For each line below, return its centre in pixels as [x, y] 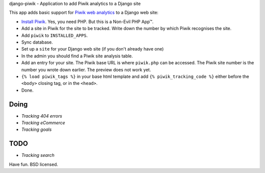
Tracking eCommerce [43, 123]
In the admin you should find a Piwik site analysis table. [77, 56]
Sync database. [37, 42]
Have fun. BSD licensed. [34, 164]
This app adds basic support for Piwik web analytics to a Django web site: [84, 13]
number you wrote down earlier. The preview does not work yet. [86, 70]
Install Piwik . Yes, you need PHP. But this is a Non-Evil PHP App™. [88, 22]
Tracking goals [37, 129]
